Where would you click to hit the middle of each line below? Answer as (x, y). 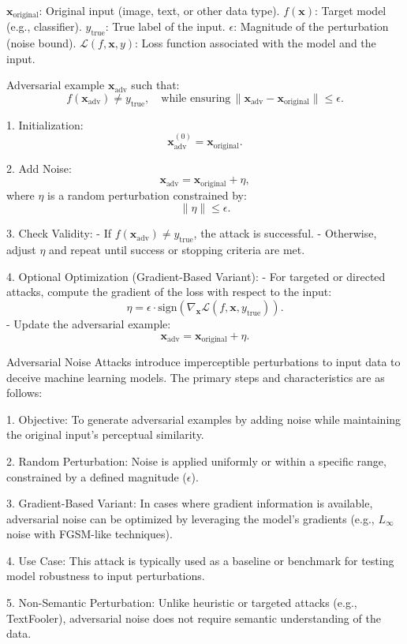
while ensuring (196, 99)
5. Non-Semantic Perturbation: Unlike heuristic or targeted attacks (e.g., (182, 603)
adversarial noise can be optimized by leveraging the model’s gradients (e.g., (190, 518)
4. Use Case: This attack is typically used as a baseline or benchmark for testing (200, 560)
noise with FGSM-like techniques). (90, 534)
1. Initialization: (45, 124)
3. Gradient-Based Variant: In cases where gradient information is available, (190, 503)
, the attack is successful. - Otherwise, (285, 233)
